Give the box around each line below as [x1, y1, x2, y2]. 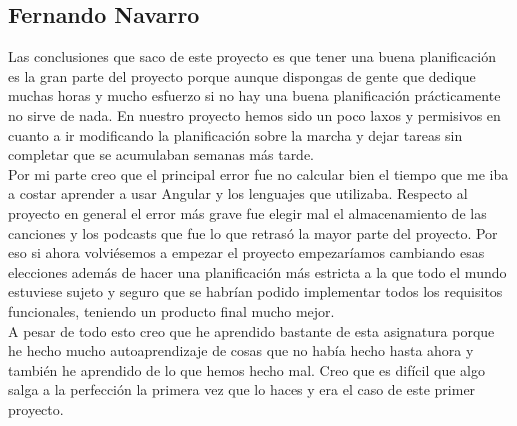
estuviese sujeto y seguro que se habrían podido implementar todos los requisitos [8, 281, 503, 302]
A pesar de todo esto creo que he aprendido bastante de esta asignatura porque [8, 320, 495, 341]
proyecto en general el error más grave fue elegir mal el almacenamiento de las [8, 202, 487, 223]
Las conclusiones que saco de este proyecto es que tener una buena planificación [8, 46, 496, 67]
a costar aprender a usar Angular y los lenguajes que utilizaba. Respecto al [8, 183, 468, 204]
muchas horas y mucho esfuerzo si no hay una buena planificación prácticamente [8, 85, 501, 106]
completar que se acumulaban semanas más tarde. [8, 144, 315, 165]
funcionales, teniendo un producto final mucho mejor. [8, 300, 335, 321]
